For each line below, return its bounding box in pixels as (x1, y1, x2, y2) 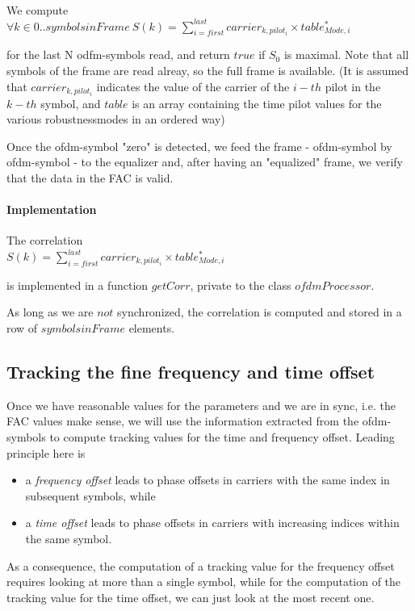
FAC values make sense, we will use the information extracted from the (6, 412, 359, 429)
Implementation (6, 201, 97, 218)
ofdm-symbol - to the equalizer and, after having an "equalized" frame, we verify (6, 153, 403, 170)
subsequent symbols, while (25, 487, 156, 504)
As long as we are (6, 303, 94, 320)
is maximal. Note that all (283, 46, 409, 63)
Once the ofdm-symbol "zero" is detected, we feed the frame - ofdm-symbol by (6, 137, 392, 154)
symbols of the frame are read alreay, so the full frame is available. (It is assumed (6, 61, 409, 78)
